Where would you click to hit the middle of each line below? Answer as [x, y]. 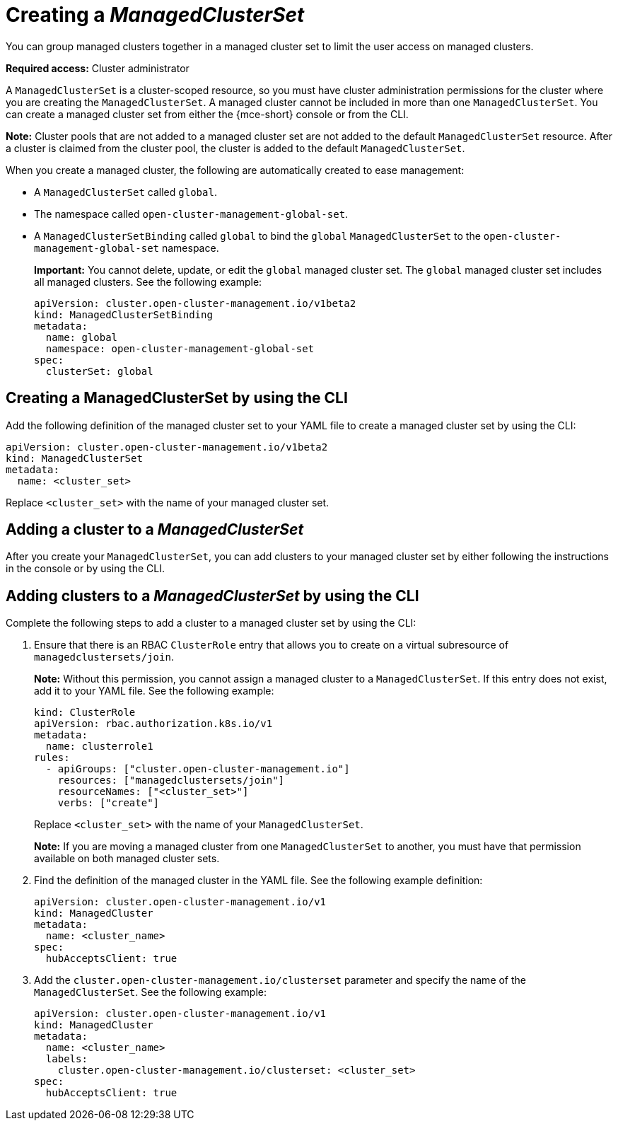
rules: [52, 758]
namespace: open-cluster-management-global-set [180, 348]
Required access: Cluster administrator [98, 68]
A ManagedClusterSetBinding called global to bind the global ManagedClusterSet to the [257, 236]
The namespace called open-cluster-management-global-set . [191, 214]
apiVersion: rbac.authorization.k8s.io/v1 [153, 724]
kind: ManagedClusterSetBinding [123, 314]
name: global [82, 337]
